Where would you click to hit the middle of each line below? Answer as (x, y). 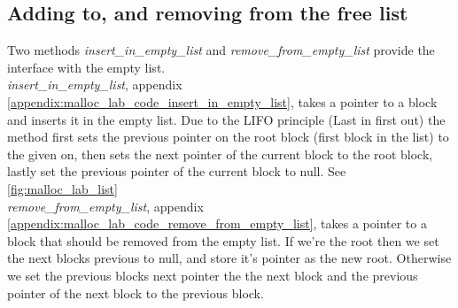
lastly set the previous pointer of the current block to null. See (177, 171)
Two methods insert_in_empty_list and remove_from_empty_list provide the (221, 50)
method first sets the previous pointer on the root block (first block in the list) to (228, 137)
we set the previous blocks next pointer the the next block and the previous (213, 275)
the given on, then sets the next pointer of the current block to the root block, (220, 154)
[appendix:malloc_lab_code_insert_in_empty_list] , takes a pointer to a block (222, 101)
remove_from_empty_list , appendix (105, 206)
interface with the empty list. (86, 67)
